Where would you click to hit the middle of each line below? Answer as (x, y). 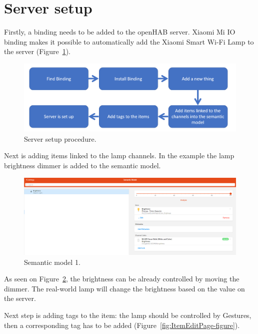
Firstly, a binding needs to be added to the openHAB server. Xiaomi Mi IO (120, 32)
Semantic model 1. (52, 262)
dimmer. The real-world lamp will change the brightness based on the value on (124, 288)
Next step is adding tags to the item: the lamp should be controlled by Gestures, (128, 315)
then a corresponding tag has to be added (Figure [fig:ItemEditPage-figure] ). (122, 325)
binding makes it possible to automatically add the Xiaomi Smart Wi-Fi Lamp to (129, 41)
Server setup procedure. (60, 138)
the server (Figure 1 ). (37, 51)
